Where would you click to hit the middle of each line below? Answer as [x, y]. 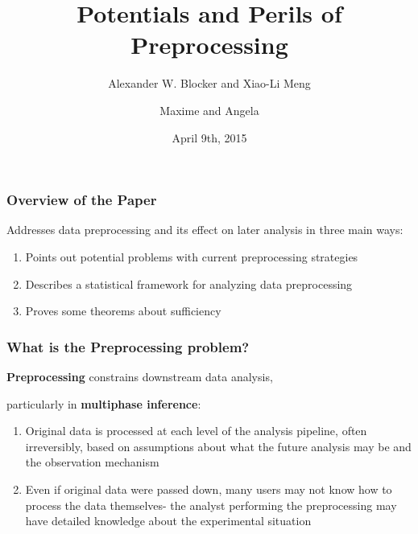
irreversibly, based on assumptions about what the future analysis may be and [218, 446]
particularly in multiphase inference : [104, 403]
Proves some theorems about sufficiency [123, 311]
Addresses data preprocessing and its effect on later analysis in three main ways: [205, 230]
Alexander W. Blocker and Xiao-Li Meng [209, 83]
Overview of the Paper [82, 200]
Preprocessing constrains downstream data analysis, [140, 376]
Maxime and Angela [209, 110]
